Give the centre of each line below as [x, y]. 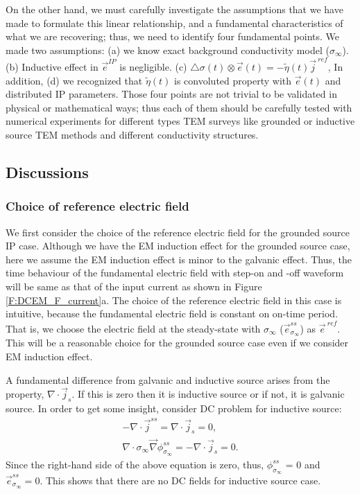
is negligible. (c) [153, 67]
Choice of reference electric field [97, 206]
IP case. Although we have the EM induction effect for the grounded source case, [178, 246]
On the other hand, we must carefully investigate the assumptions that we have [174, 9]
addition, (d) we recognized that [74, 80]
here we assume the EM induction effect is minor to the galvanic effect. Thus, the [179, 259]
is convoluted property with [233, 80]
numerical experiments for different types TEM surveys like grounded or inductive [180, 121]
